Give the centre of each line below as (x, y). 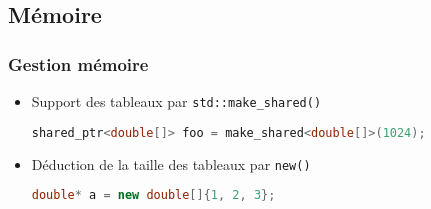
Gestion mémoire (78, 63)
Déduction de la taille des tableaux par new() (171, 163)
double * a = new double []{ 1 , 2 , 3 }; (153, 195)
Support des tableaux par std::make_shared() (176, 101)
